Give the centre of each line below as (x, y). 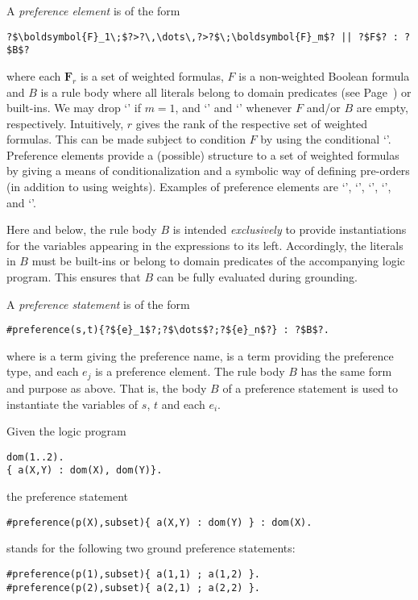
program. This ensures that (74, 277)
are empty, (382, 108)
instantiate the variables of (72, 404)
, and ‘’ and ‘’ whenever (234, 108)
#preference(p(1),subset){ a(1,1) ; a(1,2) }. (133, 574)
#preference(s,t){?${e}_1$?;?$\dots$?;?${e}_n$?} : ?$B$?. (168, 330)
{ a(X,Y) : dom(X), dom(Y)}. (85, 471)
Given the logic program (66, 431)
